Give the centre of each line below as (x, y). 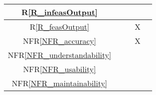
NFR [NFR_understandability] (60, 55)
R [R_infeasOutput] (60, 12)
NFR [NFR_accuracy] (59, 41)
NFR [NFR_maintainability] (59, 83)
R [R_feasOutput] (59, 27)
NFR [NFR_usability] (59, 69)
